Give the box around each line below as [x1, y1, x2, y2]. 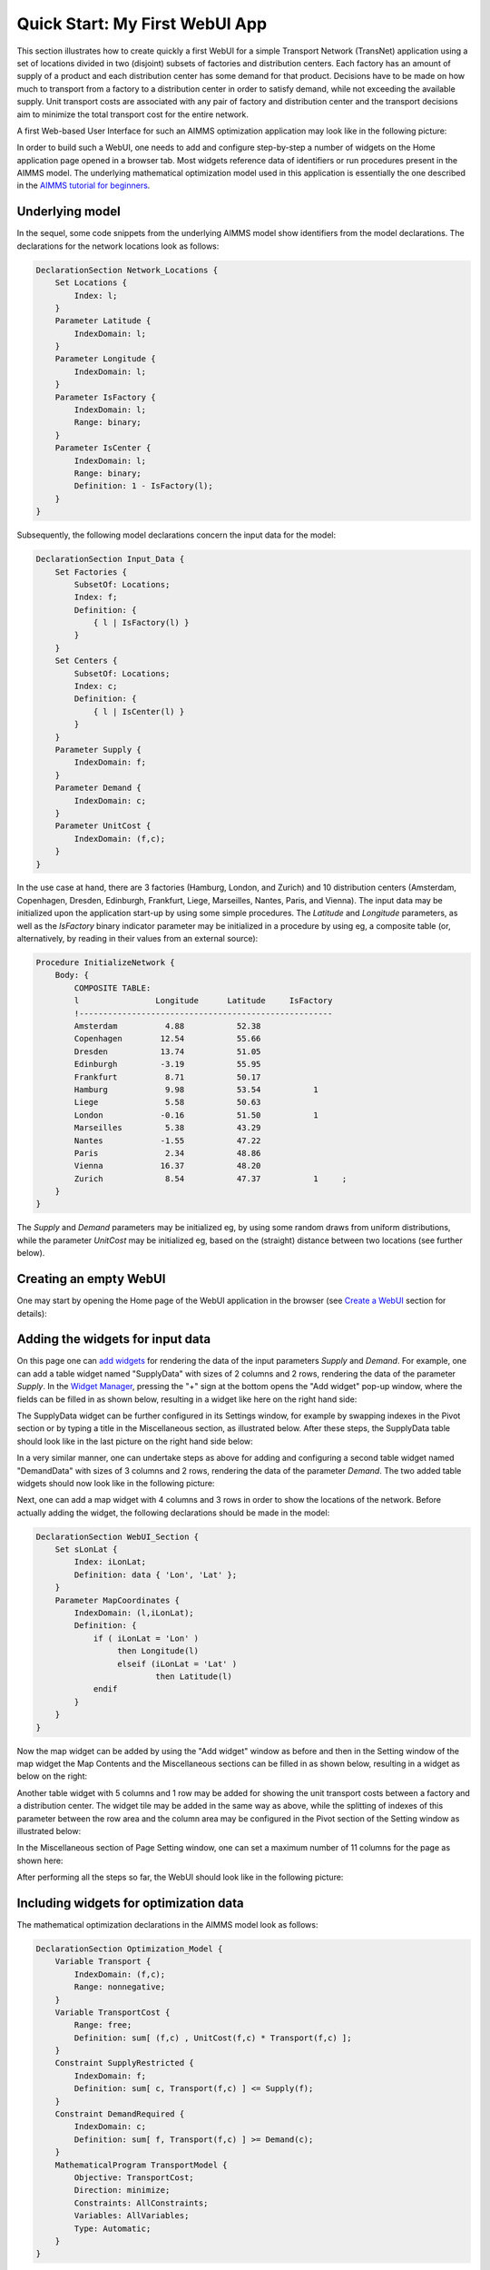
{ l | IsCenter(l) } [93, 706, 185, 716]
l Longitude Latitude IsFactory [73, 995, 333, 1006]
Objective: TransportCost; [73, 2172, 194, 2183]
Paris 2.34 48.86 [73, 1148, 261, 1158]
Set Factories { [54, 567, 127, 577]
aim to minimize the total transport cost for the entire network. [16, 109, 250, 120]
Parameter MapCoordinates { [54, 1594, 181, 1605]
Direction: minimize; [73, 2185, 171, 2196]
